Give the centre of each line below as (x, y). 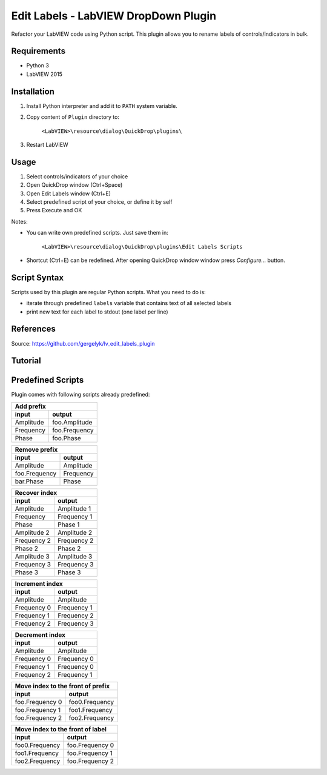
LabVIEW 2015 (45, 74)
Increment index (39, 583)
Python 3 (38, 65)
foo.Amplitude (72, 422)
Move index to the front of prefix (62, 686)
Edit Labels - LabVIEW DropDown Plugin (114, 16)
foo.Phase (67, 438)
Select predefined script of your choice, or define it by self (99, 202)
